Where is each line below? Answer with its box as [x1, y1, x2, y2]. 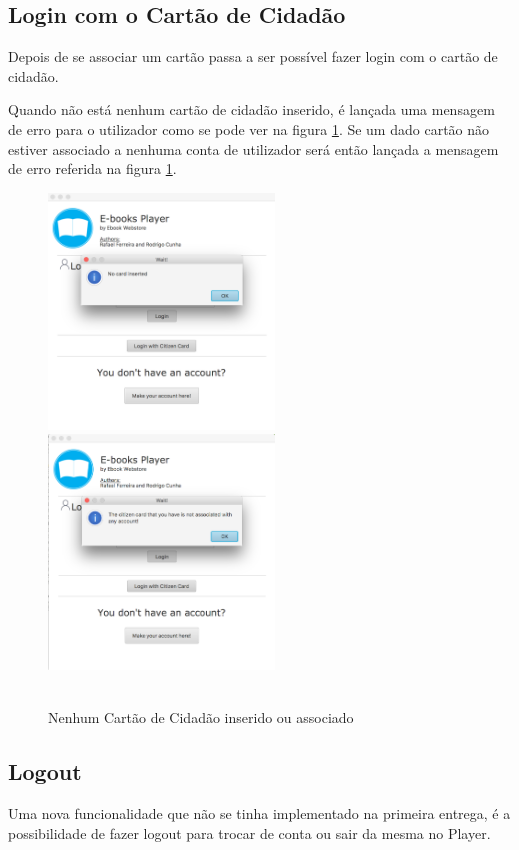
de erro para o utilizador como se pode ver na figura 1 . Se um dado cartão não [8, 118, 490, 139]
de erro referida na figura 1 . [8, 158, 177, 179]
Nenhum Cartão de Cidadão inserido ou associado [48, 707, 354, 728]
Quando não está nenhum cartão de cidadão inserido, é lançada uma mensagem [8, 99, 495, 120]
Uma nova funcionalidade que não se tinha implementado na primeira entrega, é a [8, 803, 511, 824]
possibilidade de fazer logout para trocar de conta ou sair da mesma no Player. [8, 822, 491, 843]
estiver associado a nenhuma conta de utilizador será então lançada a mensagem [8, 138, 499, 159]
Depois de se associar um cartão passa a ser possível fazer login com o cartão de [8, 46, 498, 67]
